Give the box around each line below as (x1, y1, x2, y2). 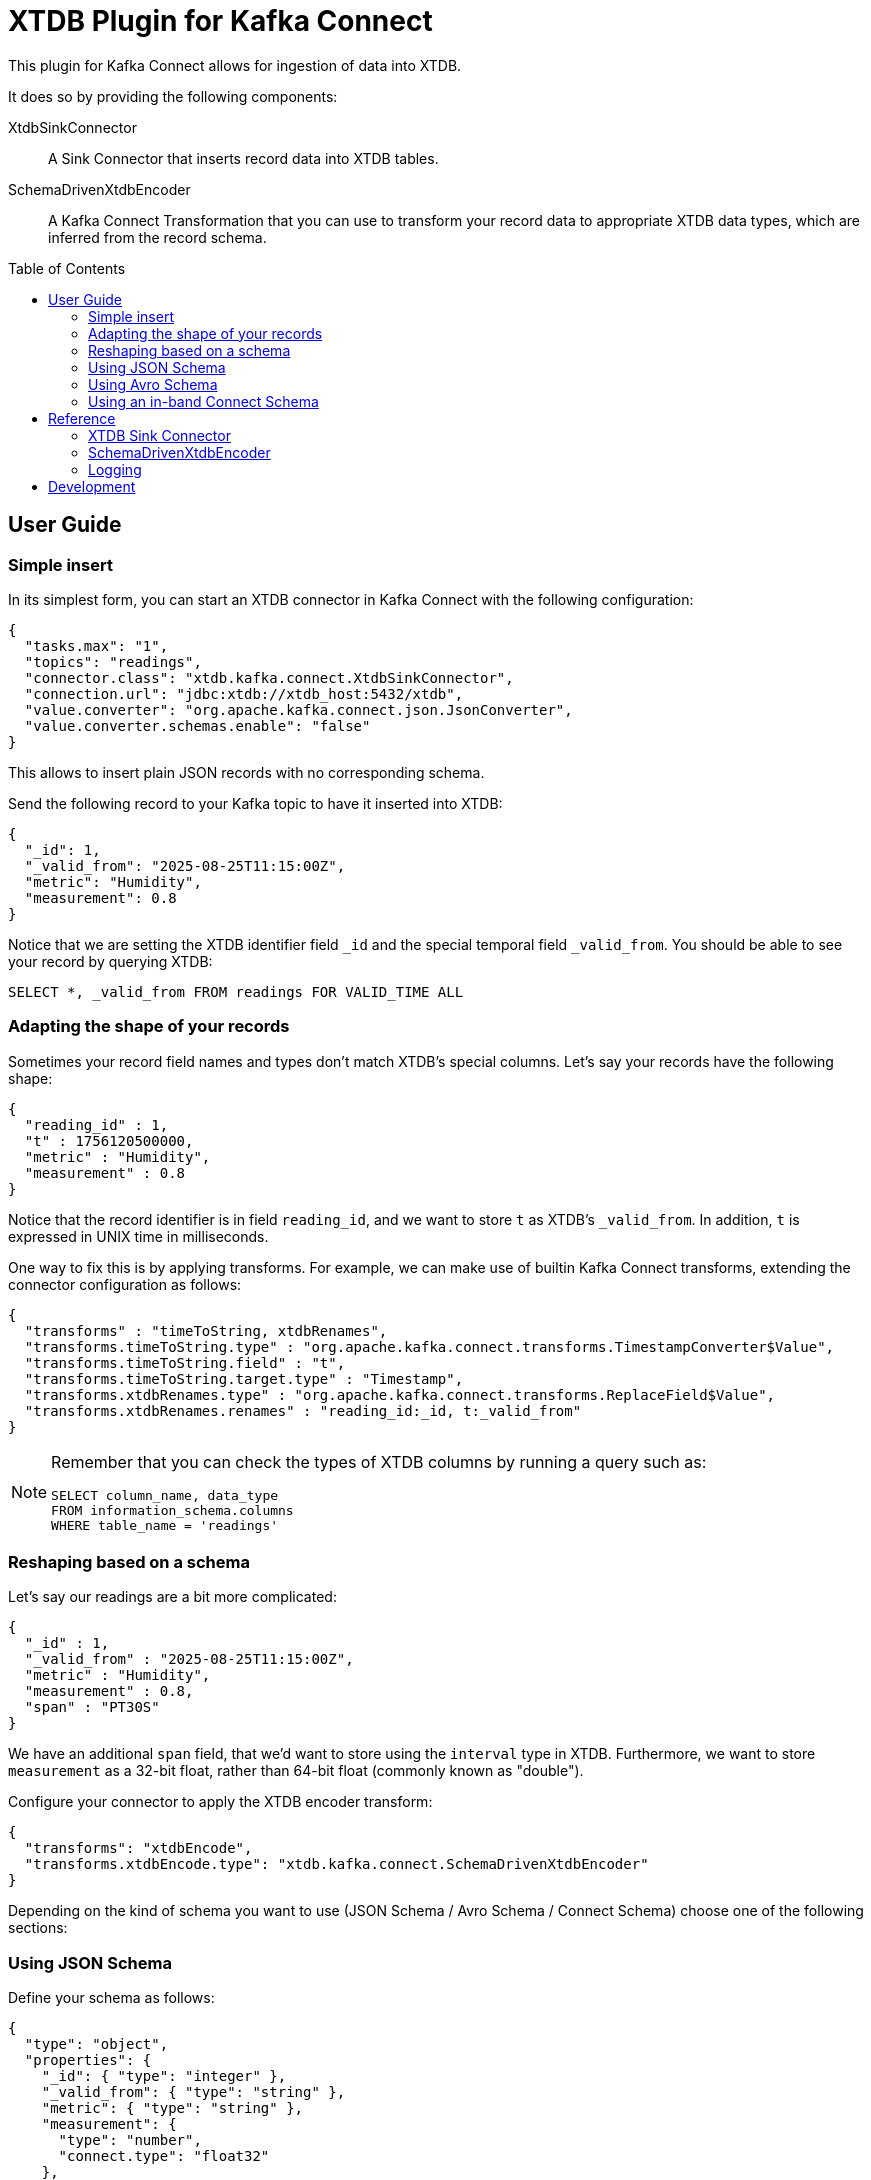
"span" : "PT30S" (24, 1699, 160, 1716)
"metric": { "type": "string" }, (41, 2100, 304, 2117)
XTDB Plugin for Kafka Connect (8, 4, 433, 38)
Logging (88, 460, 142, 478)
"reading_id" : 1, (24, 1116, 169, 1133)
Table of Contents (8, 259, 126, 277)
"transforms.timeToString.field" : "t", (24, 1354, 346, 1371)
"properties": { (24, 2052, 152, 2069)
